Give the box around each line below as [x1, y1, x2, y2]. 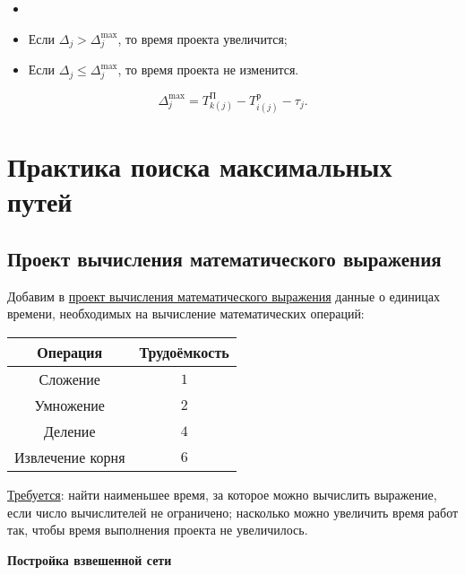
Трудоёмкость [139, 341, 229, 362]
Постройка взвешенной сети [7, 550, 172, 569]
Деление [43, 420, 96, 441]
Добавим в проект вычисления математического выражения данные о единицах [7, 286, 440, 305]
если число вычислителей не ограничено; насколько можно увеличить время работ [7, 502, 459, 521]
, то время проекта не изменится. [117, 60, 299, 79]
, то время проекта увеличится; [117, 29, 288, 48]
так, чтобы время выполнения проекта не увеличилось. [7, 520, 308, 539]
